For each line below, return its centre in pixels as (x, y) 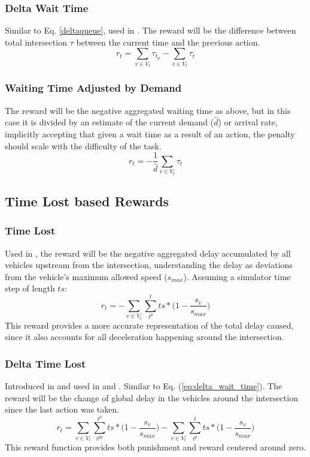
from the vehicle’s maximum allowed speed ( (86, 276)
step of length (30, 288)
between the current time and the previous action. (168, 42)
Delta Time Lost (45, 363)
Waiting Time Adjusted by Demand (93, 88)
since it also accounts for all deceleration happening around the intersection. (145, 337)
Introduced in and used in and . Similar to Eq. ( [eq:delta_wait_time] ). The (144, 386)
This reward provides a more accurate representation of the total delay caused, (149, 325)
